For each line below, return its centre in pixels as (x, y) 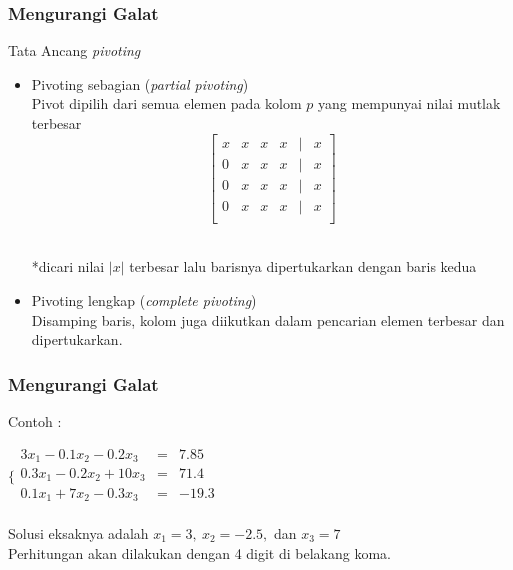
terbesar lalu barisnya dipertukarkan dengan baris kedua (303, 266)
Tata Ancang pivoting (74, 50)
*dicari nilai (68, 266)
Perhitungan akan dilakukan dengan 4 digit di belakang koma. (199, 552)
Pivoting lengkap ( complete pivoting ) (144, 299)
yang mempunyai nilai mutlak (409, 103)
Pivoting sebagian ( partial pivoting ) (140, 83)
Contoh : (35, 420)
